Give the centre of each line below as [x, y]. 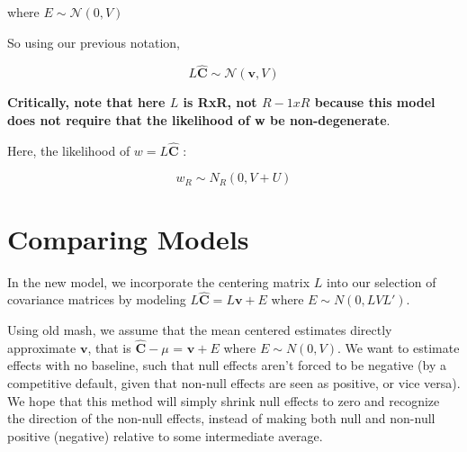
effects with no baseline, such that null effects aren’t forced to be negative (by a [227, 365]
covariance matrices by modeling [97, 299]
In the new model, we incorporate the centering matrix [159, 281]
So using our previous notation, [94, 42]
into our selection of [382, 281]
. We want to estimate [399, 347]
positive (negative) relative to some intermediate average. [165, 435]
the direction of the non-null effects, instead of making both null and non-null [221, 418]
